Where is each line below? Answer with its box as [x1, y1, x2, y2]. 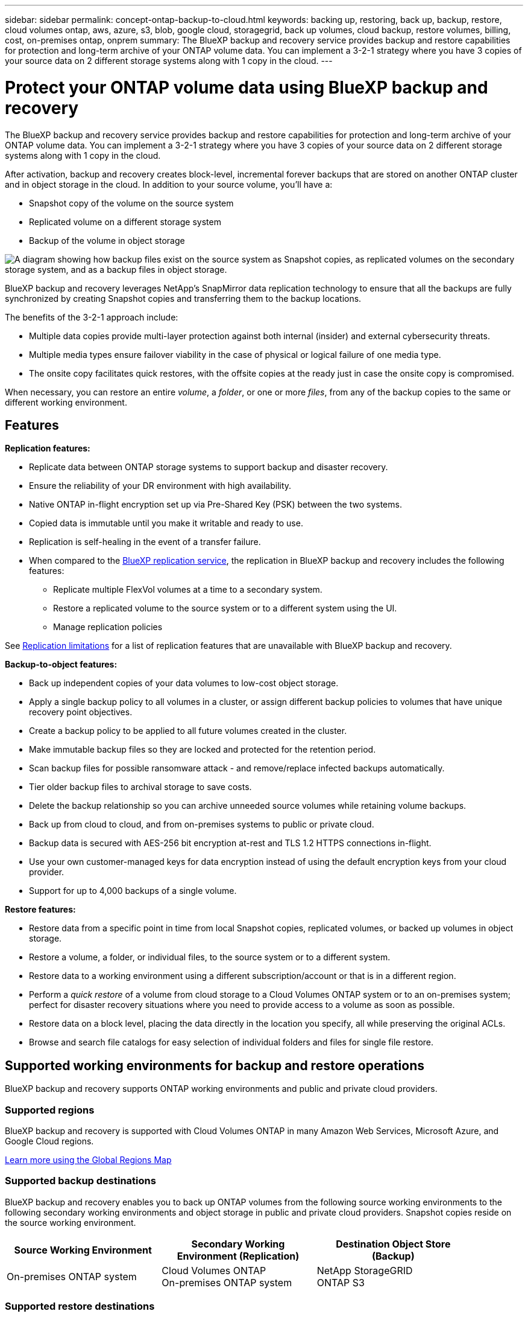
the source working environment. [5, 1217, 136, 1228]
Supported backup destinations [5, 1175, 156, 1187]
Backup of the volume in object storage [29, 235, 185, 246]
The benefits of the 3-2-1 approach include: [5, 311, 178, 322]
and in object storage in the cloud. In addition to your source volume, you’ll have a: [5, 179, 333, 190]
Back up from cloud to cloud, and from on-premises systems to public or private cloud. [29, 819, 374, 830]
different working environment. [5, 397, 127, 407]
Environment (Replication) [177, 1249, 300, 1262]
